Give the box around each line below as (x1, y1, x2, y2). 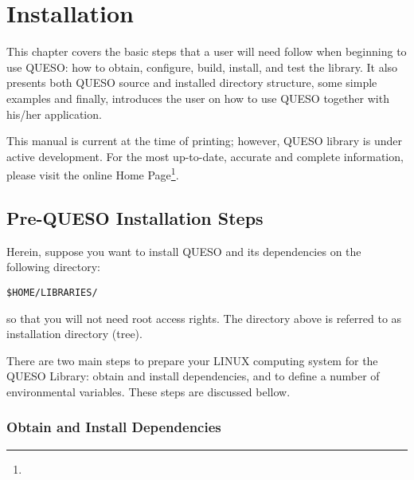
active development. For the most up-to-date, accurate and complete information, (6, 148, 404, 164)
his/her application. (6, 105, 102, 122)
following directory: (6, 258, 100, 275)
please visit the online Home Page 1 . (6, 164, 179, 183)
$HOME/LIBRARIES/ (6, 286, 98, 298)
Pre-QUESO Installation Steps (6, 205, 264, 230)
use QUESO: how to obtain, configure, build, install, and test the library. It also (6, 58, 398, 75)
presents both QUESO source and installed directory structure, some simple (6, 74, 377, 91)
